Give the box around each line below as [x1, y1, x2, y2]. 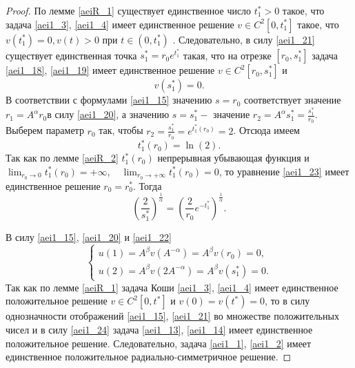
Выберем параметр [6, 123, 84, 137]
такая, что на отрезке [183, 48, 272, 62]
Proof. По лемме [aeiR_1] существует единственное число [6, 3, 252, 17]
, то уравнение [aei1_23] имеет [219, 164, 349, 178]
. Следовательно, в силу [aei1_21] [172, 32, 315, 46]
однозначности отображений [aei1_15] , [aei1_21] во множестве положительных [6, 309, 339, 323]
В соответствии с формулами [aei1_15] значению [6, 93, 212, 107]
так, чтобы [99, 123, 143, 137]
